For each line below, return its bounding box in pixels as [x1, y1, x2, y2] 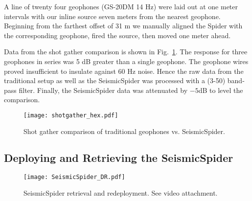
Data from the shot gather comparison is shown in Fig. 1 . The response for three [4, 46, 248, 57]
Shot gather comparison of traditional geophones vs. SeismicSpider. [23, 126, 225, 136]
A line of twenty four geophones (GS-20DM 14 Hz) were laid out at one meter [4, 1, 238, 11]
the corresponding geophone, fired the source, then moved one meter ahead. [4, 30, 231, 40]
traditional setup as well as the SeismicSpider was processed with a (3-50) [4, 75, 226, 86]
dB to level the [198, 85, 243, 95]
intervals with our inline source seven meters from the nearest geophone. [4, 11, 221, 21]
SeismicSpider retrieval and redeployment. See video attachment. [23, 188, 218, 198]
